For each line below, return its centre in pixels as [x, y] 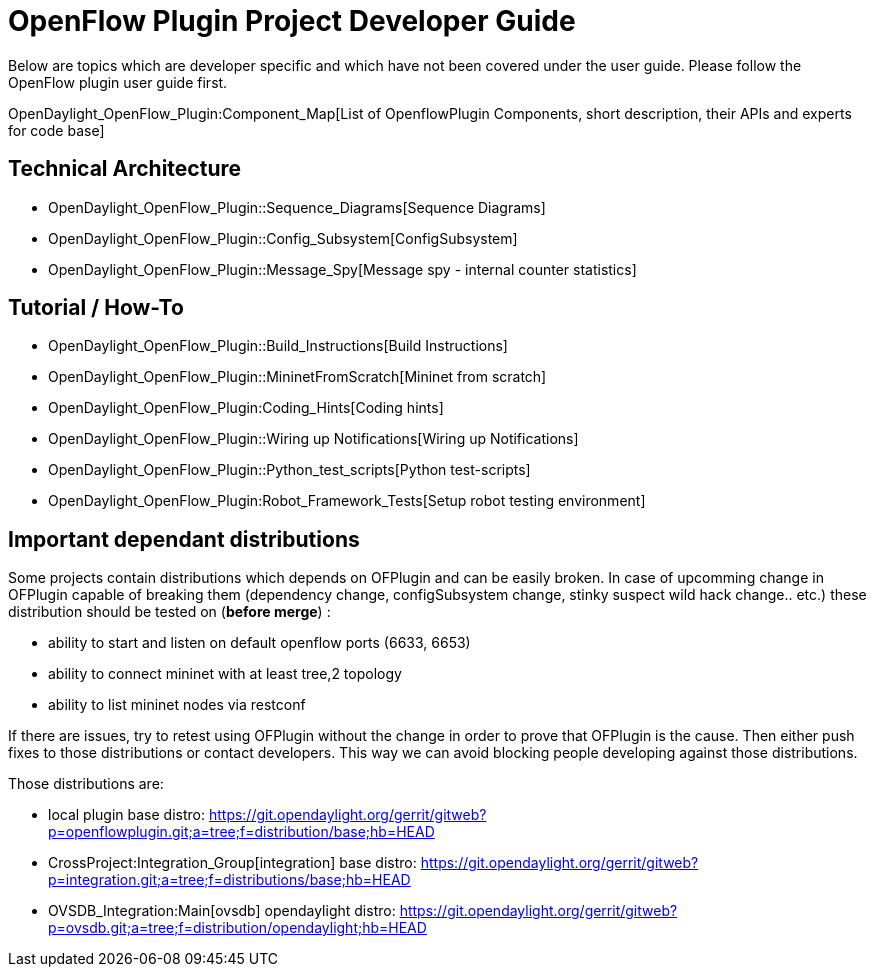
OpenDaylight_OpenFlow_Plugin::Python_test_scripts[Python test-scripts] [289, 470]
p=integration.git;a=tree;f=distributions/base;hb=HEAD [229, 880]
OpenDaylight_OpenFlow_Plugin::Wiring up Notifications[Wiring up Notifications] [313, 439]
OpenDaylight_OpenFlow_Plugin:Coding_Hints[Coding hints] [246, 408]
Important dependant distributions [184, 539]
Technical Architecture [124, 169]
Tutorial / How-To [96, 308]
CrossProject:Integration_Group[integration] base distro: [232, 863]
